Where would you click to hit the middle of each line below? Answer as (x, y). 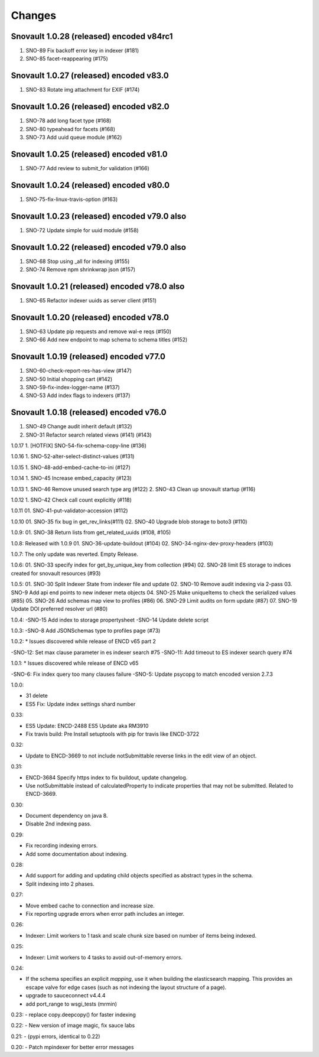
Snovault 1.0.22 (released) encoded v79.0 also (98, 247)
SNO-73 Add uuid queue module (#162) (74, 137)
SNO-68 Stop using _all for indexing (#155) (78, 261)
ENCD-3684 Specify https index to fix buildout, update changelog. (107, 778)
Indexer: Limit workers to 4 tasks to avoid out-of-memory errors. (104, 957)
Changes (33, 15)
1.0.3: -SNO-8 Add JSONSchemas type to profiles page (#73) (86, 631)
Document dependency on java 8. (67, 816)
